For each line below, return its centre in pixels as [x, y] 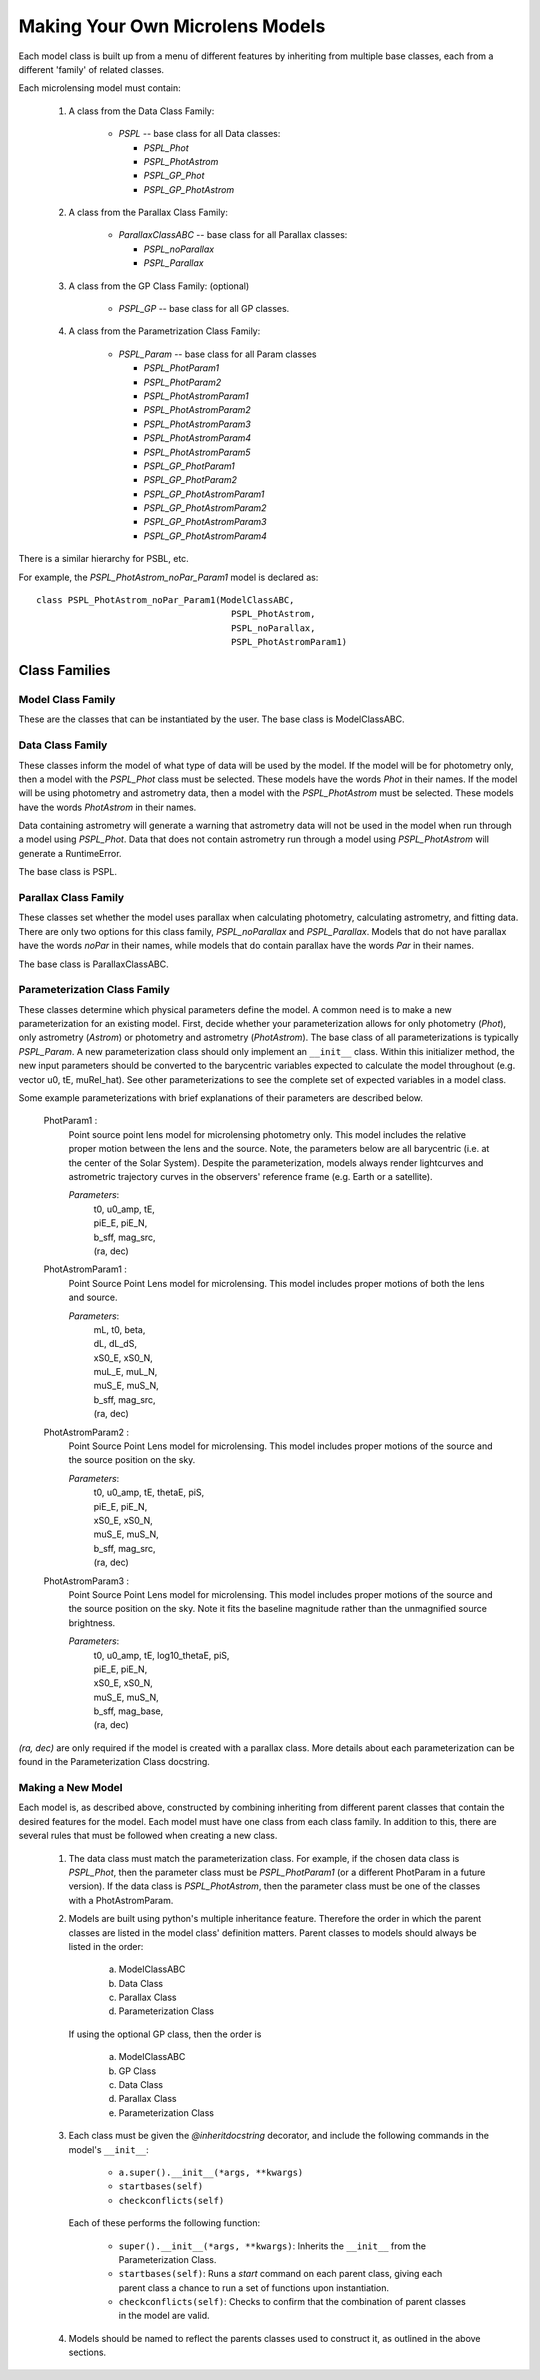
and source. [93, 1297]
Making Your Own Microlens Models [172, 26]
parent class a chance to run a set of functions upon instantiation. [254, 2287]
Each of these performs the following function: [164, 2223]
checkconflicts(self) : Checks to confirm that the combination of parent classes [292, 2302]
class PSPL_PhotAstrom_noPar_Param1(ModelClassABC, [165, 600]
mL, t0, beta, [119, 1329]
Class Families [64, 670]
